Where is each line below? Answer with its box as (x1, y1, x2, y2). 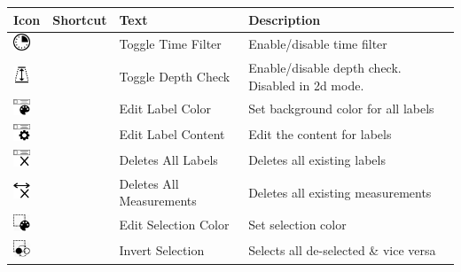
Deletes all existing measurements (248, 183, 432, 201)
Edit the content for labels (248, 125, 392, 144)
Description (248, 10, 321, 28)
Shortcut (52, 10, 107, 28)
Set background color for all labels (248, 99, 434, 118)
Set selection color (248, 215, 347, 234)
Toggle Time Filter (119, 35, 222, 53)
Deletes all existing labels (248, 150, 386, 168)
